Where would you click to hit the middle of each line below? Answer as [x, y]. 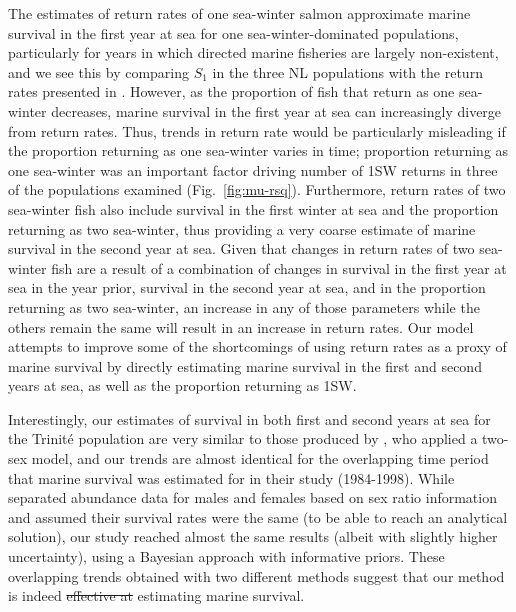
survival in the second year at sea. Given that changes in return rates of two [241, 248]
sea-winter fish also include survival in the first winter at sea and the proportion [253, 208]
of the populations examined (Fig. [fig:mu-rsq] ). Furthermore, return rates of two [257, 189]
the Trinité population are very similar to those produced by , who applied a [243, 438]
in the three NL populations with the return [347, 71]
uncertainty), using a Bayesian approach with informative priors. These [226, 556]
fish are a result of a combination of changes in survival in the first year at [279, 267]
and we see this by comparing [99, 71]
